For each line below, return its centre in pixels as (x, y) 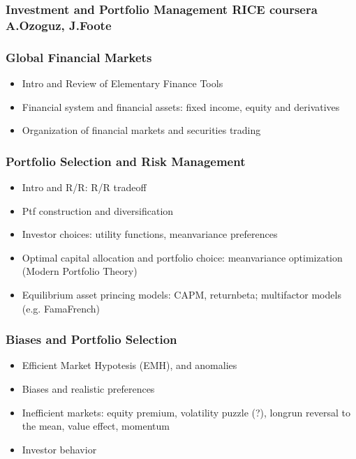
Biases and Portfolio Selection (91, 339)
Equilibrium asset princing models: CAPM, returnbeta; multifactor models (181, 294)
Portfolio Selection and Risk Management (126, 161)
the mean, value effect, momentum (96, 426)
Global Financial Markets (79, 57)
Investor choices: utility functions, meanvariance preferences (150, 234)
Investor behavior (59, 449)
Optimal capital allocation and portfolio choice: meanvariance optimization (182, 257)
